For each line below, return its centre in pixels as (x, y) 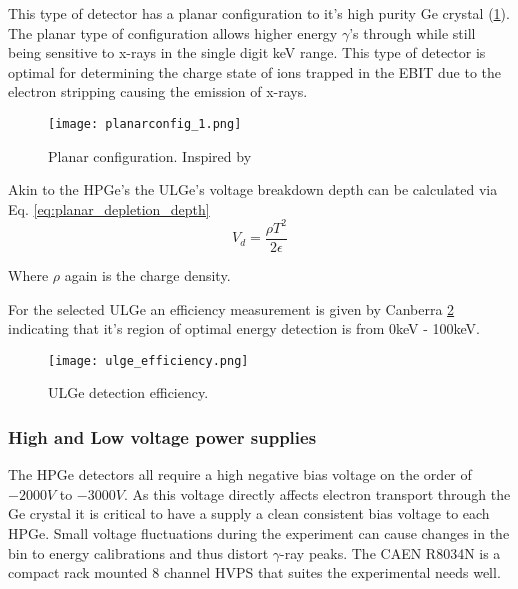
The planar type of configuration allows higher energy (173, 32)
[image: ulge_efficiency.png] (148, 360)
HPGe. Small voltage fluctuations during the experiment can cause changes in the (259, 533)
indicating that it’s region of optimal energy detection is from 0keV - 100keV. (244, 328)
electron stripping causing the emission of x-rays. (158, 91)
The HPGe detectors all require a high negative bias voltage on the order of (240, 474)
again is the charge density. (147, 274)
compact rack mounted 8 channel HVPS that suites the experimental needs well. (254, 572)
